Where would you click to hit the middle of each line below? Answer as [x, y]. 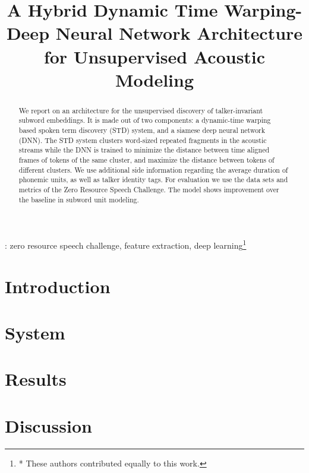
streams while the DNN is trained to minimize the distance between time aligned [144, 150]
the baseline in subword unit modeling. [79, 199]
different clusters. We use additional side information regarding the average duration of [153, 169]
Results [36, 379]
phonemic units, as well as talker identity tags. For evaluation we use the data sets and [153, 180]
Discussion [48, 425]
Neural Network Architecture [179, 33]
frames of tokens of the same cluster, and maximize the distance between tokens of [146, 160]
